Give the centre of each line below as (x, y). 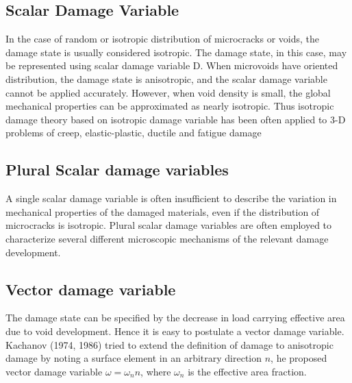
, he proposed (299, 358)
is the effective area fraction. (247, 371)
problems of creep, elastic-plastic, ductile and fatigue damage (134, 133)
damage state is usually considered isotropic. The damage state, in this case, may (176, 52)
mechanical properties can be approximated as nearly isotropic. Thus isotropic (170, 106)
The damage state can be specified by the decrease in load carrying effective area (175, 318)
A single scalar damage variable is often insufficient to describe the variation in (171, 198)
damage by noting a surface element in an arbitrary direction (134, 358)
